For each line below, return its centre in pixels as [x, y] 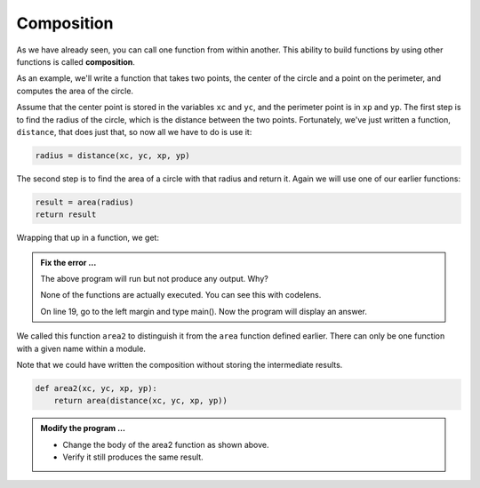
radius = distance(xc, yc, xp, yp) [112, 155]
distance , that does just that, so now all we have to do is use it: [134, 132]
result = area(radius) [84, 202]
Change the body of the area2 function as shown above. [166, 444]
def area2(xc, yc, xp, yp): [96, 388]
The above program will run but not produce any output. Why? [154, 279]
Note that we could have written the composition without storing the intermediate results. [180, 364]
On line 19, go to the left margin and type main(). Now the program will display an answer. [204, 311]
